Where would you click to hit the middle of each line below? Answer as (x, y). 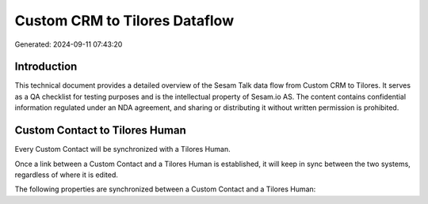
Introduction (46, 67)
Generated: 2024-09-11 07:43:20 (69, 44)
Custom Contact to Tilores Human (100, 130)
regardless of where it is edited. (67, 175)
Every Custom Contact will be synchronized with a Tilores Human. (122, 149)
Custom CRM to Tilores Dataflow (124, 21)
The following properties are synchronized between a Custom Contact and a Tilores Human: (165, 189)
